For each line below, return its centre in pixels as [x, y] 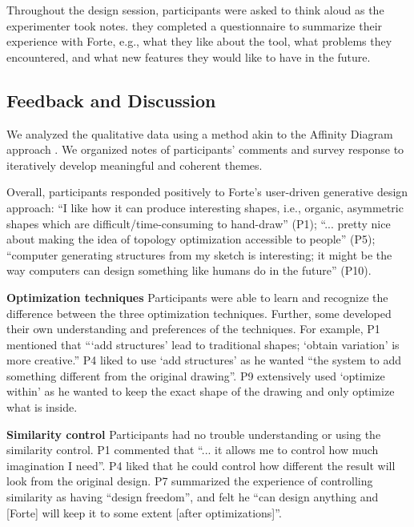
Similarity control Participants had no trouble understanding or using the [194, 434]
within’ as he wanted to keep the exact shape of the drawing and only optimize [201, 391]
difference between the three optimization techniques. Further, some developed [199, 313]
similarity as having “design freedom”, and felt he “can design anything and [193, 497]
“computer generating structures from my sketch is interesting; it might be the [199, 254]
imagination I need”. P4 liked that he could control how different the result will [201, 465]
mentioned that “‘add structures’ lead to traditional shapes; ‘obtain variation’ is [203, 344]
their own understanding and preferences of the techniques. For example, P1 [193, 329]
